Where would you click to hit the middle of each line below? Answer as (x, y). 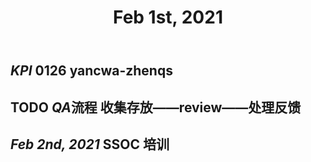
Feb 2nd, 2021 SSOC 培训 (90, 144)
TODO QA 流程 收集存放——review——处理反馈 (156, 107)
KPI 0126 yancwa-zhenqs (91, 71)
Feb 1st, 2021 (168, 17)
